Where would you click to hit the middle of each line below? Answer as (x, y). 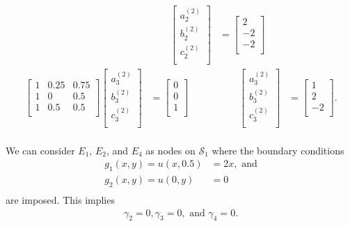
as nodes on (170, 150)
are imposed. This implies (60, 200)
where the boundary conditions (278, 150)
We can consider (40, 150)
